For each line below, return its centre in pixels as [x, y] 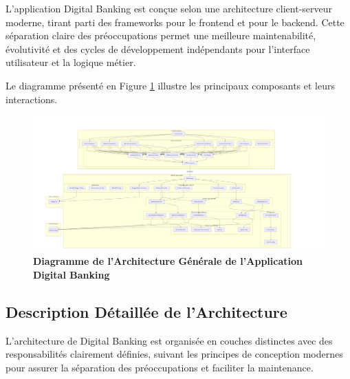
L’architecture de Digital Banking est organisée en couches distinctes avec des [169, 340]
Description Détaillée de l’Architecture [146, 311]
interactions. [32, 99]
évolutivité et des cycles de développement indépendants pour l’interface [158, 48]
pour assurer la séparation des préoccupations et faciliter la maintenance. [160, 367]
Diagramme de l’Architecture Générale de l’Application [168, 261]
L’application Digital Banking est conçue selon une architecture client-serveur [169, 8]
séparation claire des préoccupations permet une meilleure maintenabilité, [161, 35]
